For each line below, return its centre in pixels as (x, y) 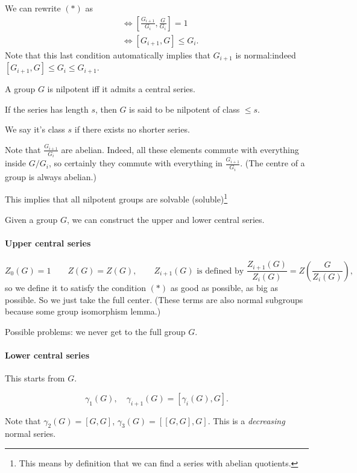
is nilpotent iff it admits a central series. (121, 89)
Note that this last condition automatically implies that (108, 55)
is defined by (220, 271)
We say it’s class (35, 129)
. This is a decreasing (246, 420)
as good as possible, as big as (224, 287)
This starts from (35, 378)
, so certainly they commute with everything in (135, 163)
